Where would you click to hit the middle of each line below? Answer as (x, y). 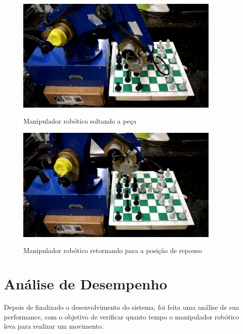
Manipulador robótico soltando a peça (80, 121)
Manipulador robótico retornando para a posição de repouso (113, 250)
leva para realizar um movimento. (54, 326)
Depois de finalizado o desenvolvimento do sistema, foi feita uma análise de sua (121, 307)
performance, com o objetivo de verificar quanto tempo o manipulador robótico (121, 316)
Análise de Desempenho (86, 284)
